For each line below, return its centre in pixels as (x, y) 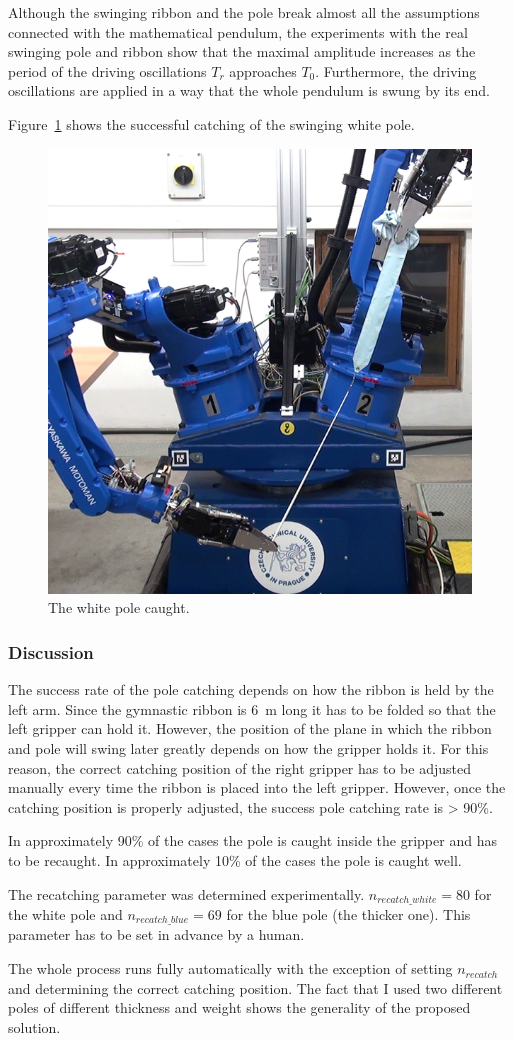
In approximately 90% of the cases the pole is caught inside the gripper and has (252, 840)
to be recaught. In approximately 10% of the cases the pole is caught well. (235, 859)
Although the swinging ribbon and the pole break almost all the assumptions (244, 12)
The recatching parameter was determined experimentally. (186, 893)
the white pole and (65, 914)
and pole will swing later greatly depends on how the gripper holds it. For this (248, 747)
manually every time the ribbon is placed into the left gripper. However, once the (257, 787)
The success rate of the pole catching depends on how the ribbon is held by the (251, 689)
